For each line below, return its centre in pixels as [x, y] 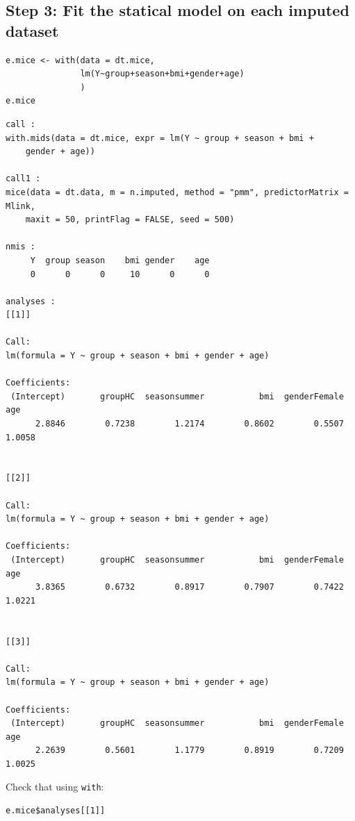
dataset [32, 30]
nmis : [20, 247]
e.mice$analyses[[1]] [56, 811]
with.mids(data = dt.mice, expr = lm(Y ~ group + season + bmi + [160, 138]
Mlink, [20, 206]
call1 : [23, 179]
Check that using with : [55, 787]
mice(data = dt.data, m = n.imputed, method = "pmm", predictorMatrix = [177, 192]
